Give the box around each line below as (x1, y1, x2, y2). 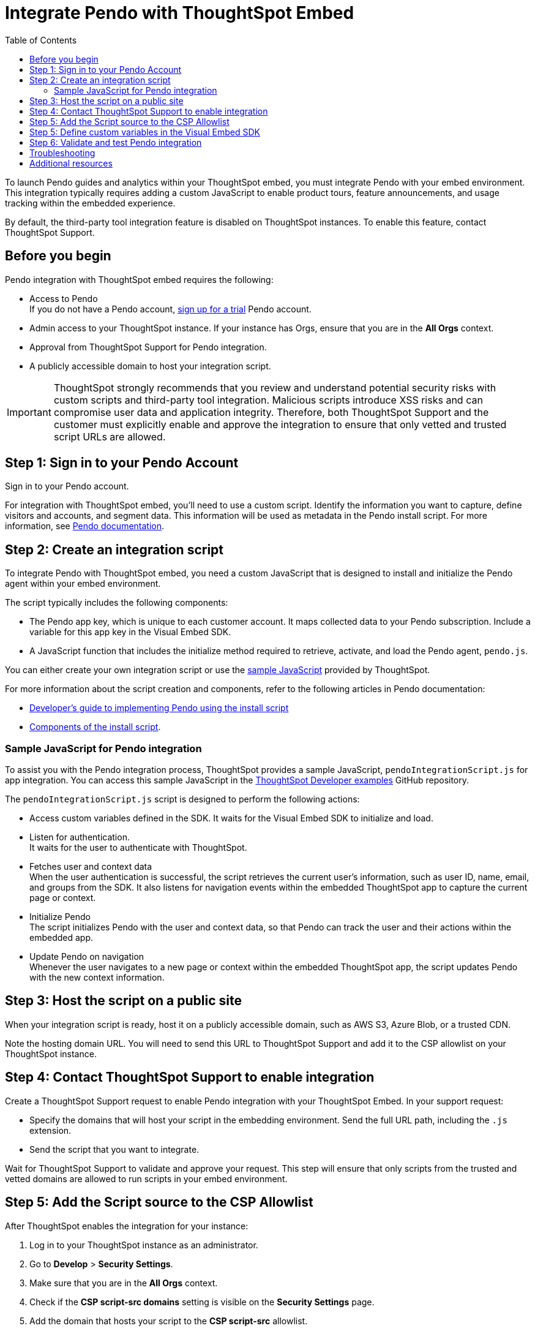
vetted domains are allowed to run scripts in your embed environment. (5, 1173, 288, 1184)
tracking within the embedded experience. (5, 197, 176, 208)
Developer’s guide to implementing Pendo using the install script (29, 703, 289, 714)
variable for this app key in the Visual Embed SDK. (29, 627, 231, 638)
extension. (29, 1125, 72, 1136)
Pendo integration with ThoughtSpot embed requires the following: (5, 274, 274, 285)
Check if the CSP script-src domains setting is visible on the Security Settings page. (29, 1296, 375, 1307)
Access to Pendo (29, 293, 98, 304)
